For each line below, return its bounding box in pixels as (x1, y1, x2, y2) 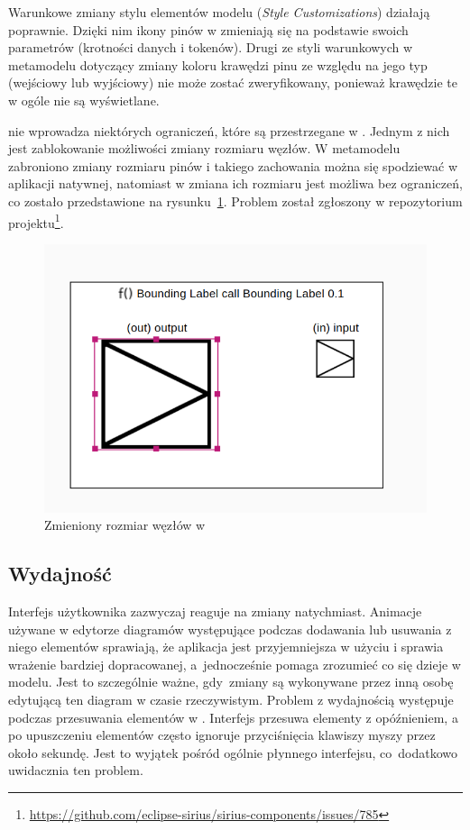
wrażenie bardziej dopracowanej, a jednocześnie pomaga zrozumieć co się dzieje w (8, 654, 461, 673)
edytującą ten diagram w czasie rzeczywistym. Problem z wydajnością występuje (8, 689, 454, 708)
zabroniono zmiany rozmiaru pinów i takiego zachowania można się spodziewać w (8, 156, 458, 175)
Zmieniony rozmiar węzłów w (44, 515, 206, 534)
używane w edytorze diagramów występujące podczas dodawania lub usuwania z (8, 619, 452, 638)
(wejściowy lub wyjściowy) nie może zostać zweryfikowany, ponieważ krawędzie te (8, 73, 457, 92)
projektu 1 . (8, 210, 64, 232)
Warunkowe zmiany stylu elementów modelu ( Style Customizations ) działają (8, 3, 430, 21)
